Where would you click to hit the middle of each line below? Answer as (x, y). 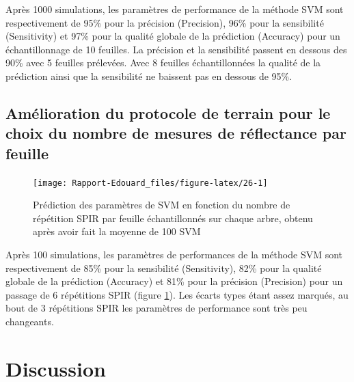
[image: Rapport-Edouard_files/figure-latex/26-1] (150, 183)
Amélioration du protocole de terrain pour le (168, 112)
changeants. (30, 321)
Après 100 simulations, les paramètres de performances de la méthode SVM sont (174, 254)
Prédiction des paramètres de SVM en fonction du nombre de (162, 205)
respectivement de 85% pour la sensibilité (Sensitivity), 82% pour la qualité (164, 268)
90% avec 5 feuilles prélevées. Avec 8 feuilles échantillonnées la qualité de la (163, 63)
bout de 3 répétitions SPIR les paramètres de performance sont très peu (156, 308)
